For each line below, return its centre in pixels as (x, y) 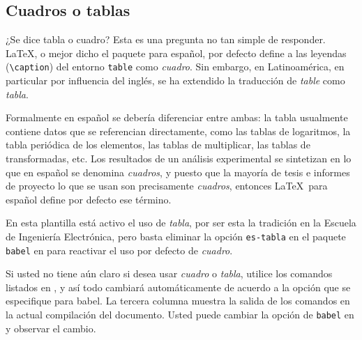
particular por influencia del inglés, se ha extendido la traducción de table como (175, 80)
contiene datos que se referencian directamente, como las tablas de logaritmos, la (178, 131)
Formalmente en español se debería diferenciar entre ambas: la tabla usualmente (177, 117)
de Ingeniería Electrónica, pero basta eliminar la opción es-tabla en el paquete (176, 236)
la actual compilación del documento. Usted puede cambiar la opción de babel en (180, 315)
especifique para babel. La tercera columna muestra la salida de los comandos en (178, 301)
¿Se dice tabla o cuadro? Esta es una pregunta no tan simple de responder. (166, 39)
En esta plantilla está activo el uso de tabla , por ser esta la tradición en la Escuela (181, 223)
